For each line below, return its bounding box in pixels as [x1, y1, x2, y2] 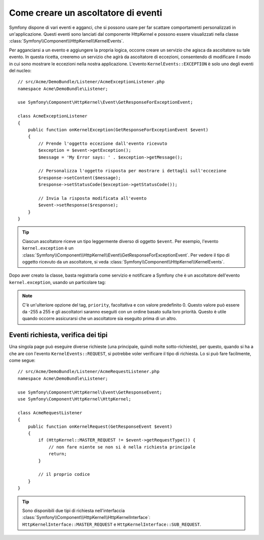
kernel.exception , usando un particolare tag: [9, 279, 106, 285]
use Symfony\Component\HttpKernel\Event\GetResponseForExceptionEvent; [18, 99, 193, 105]
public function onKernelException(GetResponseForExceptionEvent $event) [27, 127, 209, 133]
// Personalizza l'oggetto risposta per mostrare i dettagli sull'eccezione [38, 168, 227, 174]
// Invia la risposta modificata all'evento [38, 195, 147, 201]
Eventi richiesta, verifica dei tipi [9, 331, 108, 339]
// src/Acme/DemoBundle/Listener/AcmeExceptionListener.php [18, 79, 165, 85]
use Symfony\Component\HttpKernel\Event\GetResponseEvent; [18, 389, 162, 395]
